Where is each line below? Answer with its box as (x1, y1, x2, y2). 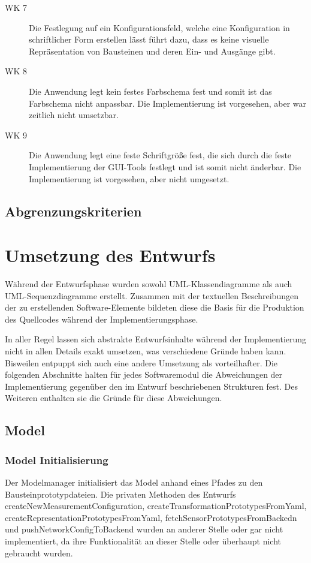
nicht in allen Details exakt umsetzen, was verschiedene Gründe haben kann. (5, 345, 286, 357)
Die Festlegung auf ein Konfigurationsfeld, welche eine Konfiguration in (29, 21, 290, 34)
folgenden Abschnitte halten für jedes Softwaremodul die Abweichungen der (5, 368, 283, 381)
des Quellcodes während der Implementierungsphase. (5, 312, 198, 325)
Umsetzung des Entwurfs (5, 243, 216, 267)
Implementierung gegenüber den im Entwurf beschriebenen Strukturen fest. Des (5, 380, 298, 392)
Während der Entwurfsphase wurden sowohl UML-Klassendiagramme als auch (5, 278, 292, 290)
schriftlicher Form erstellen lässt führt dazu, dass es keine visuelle (29, 33, 269, 46)
